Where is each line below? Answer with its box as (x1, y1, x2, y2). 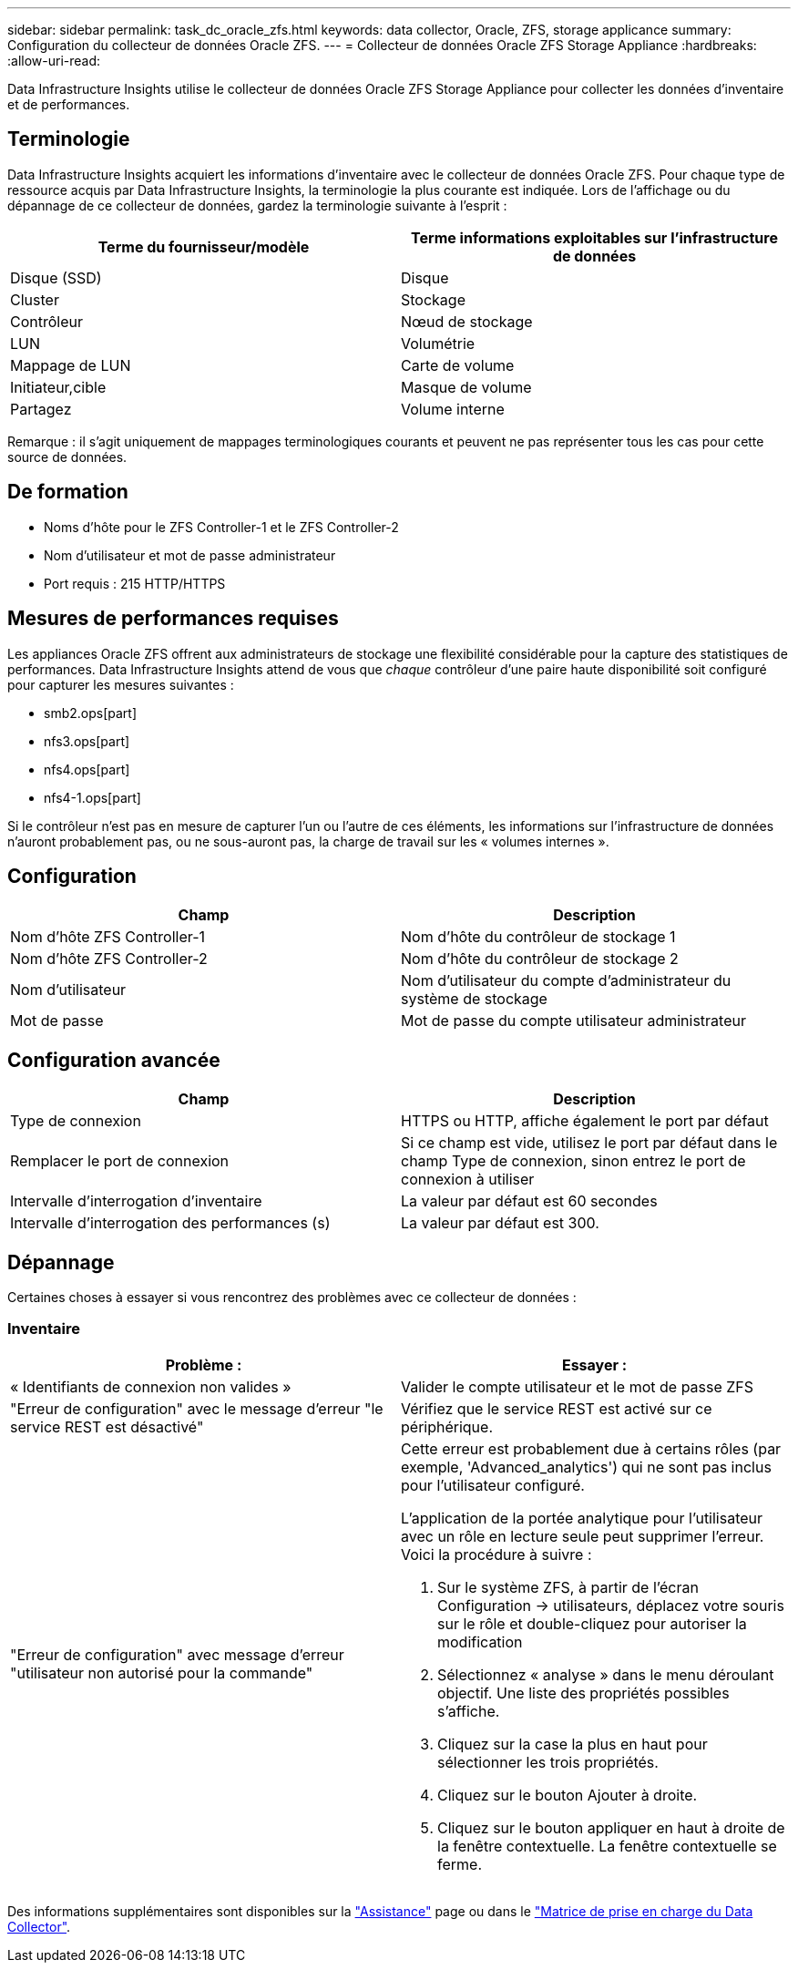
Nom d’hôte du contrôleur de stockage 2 (401, 949, 679, 969)
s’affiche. (437, 1701, 500, 1720)
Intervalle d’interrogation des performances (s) (10, 1214, 331, 1233)
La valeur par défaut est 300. (401, 1214, 599, 1233)
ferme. (437, 1854, 483, 1873)
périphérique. (401, 1417, 494, 1436)
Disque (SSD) (10, 268, 102, 287)
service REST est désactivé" (10, 1417, 204, 1436)
